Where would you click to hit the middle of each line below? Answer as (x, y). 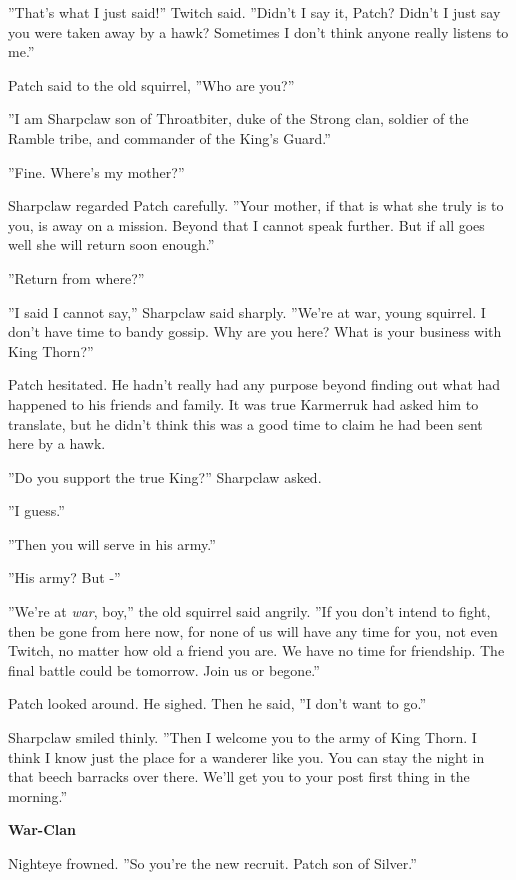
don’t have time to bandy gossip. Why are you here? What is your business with (255, 331)
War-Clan (42, 829)
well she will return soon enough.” (111, 244)
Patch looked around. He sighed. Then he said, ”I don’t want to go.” (217, 703)
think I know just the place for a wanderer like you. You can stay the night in (246, 756)
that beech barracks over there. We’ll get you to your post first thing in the (239, 776)
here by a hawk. (57, 443)
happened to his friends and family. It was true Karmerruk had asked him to (243, 403)
